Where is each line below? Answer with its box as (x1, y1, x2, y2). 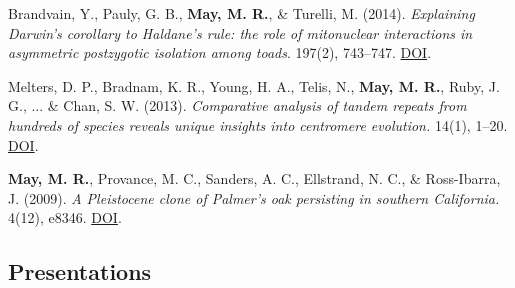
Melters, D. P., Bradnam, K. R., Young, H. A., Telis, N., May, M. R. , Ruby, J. (8, 75, 500, 96)
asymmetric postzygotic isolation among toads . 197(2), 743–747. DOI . (8, 42, 432, 63)
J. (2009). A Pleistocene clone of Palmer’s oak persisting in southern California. (8, 187, 500, 208)
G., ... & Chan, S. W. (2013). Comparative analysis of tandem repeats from (8, 95, 467, 116)
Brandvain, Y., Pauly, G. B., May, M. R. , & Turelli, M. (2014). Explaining (8, 3, 475, 23)
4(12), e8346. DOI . (8, 207, 122, 228)
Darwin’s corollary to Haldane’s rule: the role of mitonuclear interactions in (8, 22, 473, 43)
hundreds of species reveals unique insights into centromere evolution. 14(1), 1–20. (8, 114, 508, 135)
